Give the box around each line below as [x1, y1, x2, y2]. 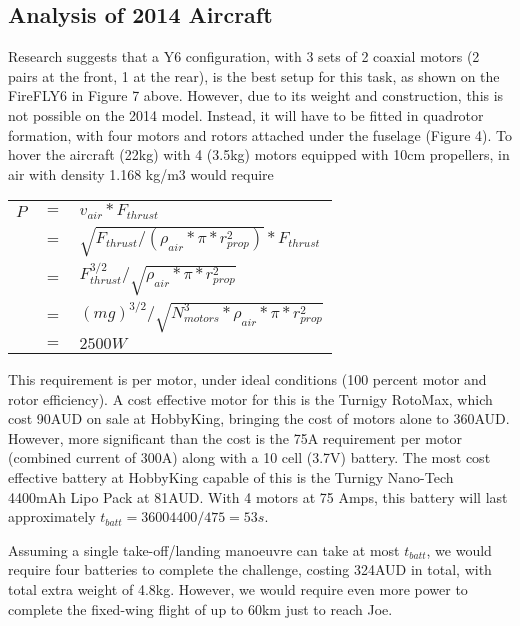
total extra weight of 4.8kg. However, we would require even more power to [8, 578, 468, 599]
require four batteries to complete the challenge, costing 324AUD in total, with [8, 559, 492, 580]
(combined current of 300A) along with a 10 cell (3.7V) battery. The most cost [8, 447, 491, 468]
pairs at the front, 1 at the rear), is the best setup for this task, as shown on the [8, 65, 500, 86]
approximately [8, 506, 96, 527]
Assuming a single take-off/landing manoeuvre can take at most [8, 539, 400, 560]
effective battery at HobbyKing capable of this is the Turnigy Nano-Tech [8, 466, 454, 487]
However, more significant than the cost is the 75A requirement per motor [8, 427, 462, 448]
